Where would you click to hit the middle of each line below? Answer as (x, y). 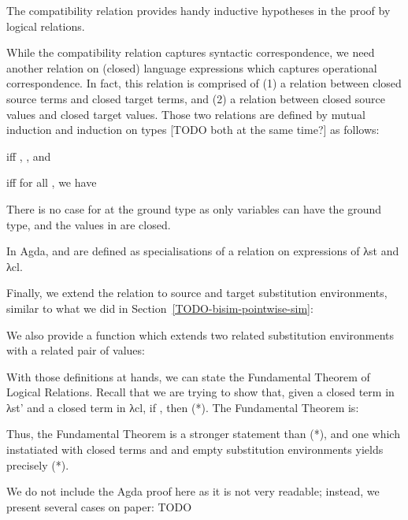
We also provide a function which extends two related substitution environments (200, 334)
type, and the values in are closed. (89, 224)
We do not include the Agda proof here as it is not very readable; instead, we (193, 491)
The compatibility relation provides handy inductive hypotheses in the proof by (198, 10)
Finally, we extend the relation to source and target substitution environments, (197, 293)
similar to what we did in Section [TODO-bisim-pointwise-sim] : (160, 308)
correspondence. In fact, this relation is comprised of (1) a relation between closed (204, 83)
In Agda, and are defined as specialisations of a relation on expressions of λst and (203, 251)
